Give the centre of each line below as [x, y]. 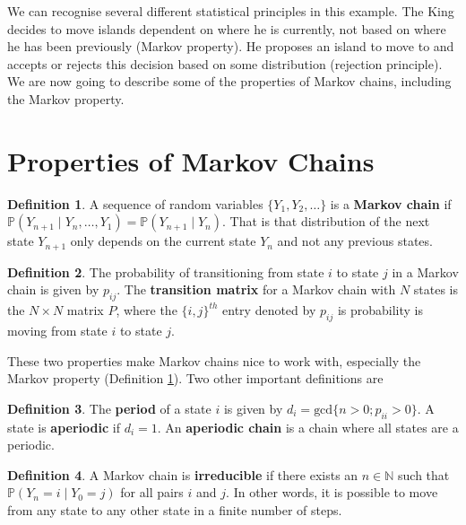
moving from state [57, 330]
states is [436, 289]
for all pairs [152, 492]
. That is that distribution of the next [326, 221]
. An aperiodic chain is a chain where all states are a [308, 427]
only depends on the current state [163, 241]
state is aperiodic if [64, 427]
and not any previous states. [355, 241]
